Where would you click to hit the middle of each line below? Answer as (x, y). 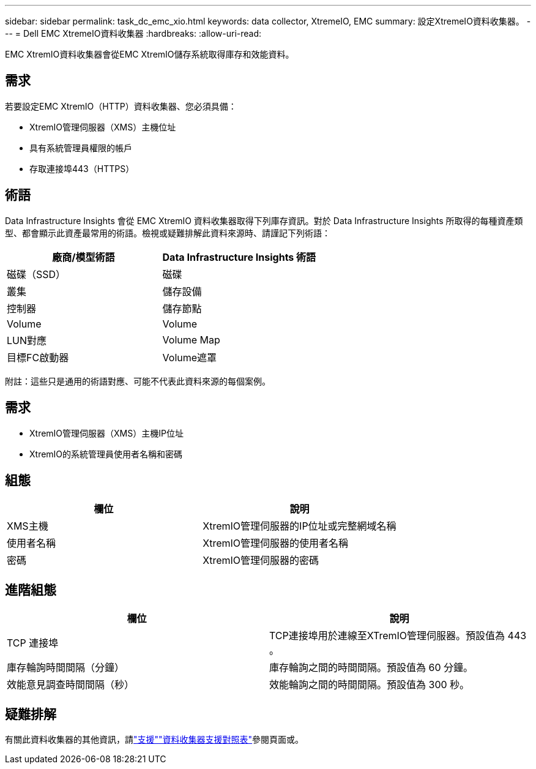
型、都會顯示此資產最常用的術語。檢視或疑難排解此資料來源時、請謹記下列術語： (168, 233)
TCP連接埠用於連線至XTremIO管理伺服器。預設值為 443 (398, 636)
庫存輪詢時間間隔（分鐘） (66, 668)
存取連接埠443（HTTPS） (82, 168)
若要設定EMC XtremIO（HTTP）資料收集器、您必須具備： (121, 106)
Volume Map (191, 339)
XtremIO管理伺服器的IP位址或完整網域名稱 (300, 526)
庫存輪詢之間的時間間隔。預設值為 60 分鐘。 (371, 668)
